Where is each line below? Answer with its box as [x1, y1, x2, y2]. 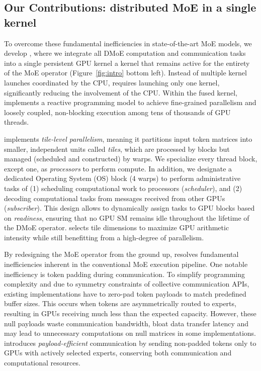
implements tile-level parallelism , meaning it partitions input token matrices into [4, 133, 252, 144]
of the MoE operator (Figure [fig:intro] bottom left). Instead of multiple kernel [4, 67, 247, 78]
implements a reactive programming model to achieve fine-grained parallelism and [4, 97, 256, 108]
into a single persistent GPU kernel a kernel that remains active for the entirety [4, 57, 250, 68]
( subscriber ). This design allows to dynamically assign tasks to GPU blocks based [4, 203, 255, 213]
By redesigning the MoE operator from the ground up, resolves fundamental [4, 249, 239, 259]
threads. [4, 117, 29, 127]
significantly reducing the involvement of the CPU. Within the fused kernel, [4, 87, 238, 98]
